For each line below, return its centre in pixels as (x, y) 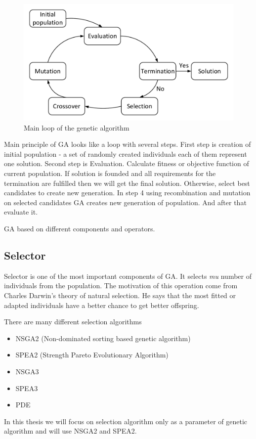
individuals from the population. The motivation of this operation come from (121, 285)
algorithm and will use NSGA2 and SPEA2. (70, 431)
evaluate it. (21, 212)
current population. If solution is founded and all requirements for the (110, 173)
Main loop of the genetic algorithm (77, 127)
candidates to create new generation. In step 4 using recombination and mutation (127, 193)
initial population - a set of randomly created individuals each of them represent (126, 154)
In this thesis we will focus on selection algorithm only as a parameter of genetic (126, 421)
